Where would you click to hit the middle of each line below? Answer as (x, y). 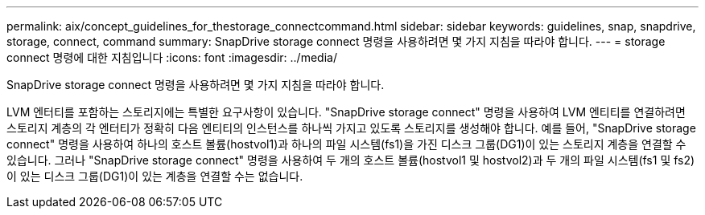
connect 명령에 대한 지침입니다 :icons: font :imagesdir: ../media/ (172, 57)
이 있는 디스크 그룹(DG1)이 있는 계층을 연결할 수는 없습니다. (155, 176)
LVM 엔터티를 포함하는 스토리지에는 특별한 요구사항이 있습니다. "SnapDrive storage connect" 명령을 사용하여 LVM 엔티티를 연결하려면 (346, 112)
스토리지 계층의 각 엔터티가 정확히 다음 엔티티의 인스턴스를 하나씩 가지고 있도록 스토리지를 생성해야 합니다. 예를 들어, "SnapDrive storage (351, 128)
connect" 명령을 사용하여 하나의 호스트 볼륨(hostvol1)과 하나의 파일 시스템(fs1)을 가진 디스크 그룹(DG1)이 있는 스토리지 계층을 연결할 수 (346, 144)
